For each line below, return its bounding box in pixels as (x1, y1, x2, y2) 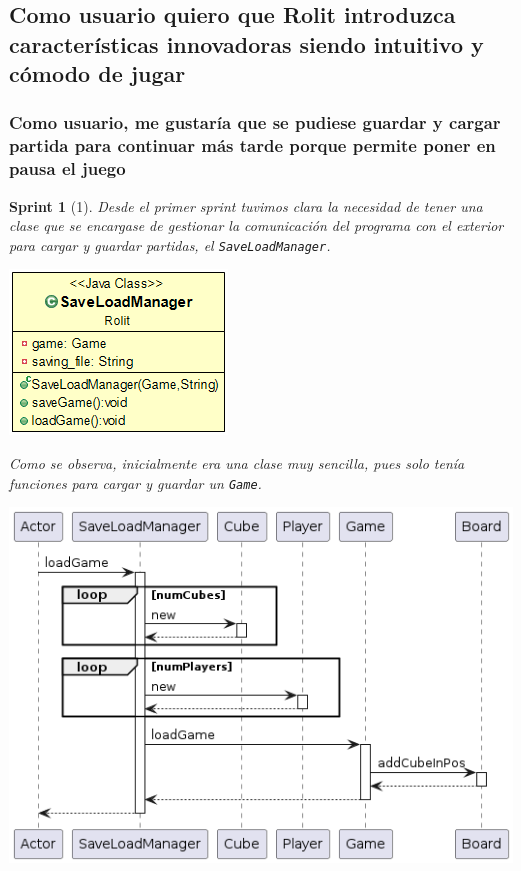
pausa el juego (9, 156, 126, 181)
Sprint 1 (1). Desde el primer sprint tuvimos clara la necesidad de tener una (9, 195, 483, 216)
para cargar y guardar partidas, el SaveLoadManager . (9, 234, 331, 255)
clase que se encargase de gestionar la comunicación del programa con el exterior (9, 215, 504, 236)
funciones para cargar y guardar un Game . (9, 472, 262, 493)
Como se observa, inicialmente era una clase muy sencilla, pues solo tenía (9, 453, 465, 474)
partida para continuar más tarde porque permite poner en (9, 133, 496, 158)
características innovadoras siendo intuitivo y (9, 28, 484, 59)
